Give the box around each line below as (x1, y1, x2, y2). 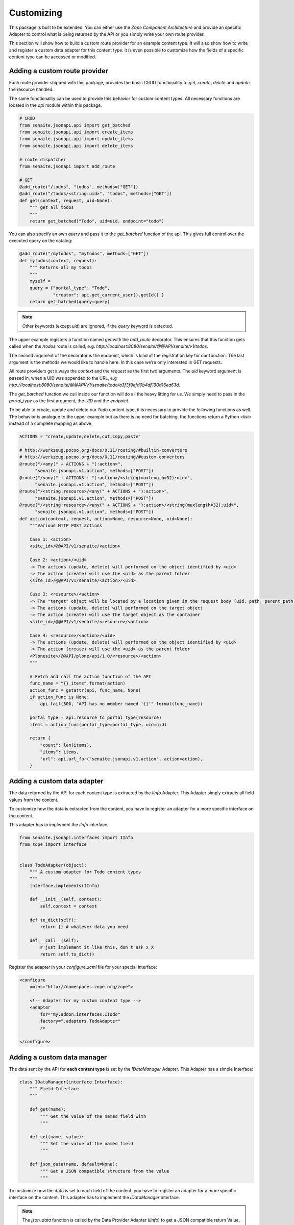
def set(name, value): (29, 1134, 84, 1139)
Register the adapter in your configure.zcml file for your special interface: (9, 964, 157, 970)
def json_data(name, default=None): (29, 1161, 118, 1167)
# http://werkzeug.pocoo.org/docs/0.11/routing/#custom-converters (19, 454, 185, 460)
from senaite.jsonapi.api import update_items (19, 136, 133, 142)
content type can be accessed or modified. (9, 54, 97, 60)
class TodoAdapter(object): (19, 862, 87, 868)
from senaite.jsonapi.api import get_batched (19, 122, 131, 128)
